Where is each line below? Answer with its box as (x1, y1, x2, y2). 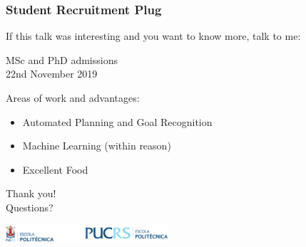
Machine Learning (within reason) (22, 138, 171, 153)
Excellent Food (22, 162, 88, 177)
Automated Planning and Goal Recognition (22, 114, 213, 129)
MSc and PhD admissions (6, 52, 118, 67)
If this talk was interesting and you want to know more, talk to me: (6, 28, 301, 43)
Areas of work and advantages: (6, 90, 140, 105)
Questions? (6, 199, 53, 214)
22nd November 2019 (6, 66, 98, 81)
